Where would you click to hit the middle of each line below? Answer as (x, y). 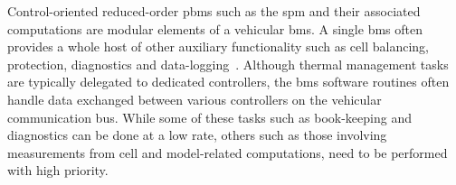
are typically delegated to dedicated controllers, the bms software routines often (228, 82)
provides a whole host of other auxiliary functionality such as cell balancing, (218, 46)
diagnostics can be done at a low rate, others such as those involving (197, 135)
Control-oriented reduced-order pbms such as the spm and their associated (214, 11)
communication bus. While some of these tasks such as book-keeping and (209, 117)
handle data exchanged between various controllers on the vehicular (195, 99)
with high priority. (58, 170)
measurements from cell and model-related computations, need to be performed (228, 152)
